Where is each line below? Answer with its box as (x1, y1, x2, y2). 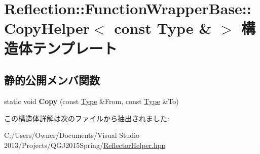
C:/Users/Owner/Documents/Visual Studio (4, 130, 139, 140)
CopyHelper (4, 18, 90, 38)
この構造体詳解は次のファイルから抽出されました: (4, 113, 169, 123)
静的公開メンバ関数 (4, 72, 100, 88)
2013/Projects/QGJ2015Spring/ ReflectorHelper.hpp (4, 139, 166, 150)
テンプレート (32, 37, 118, 58)
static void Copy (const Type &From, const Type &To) (4, 95, 179, 106)
